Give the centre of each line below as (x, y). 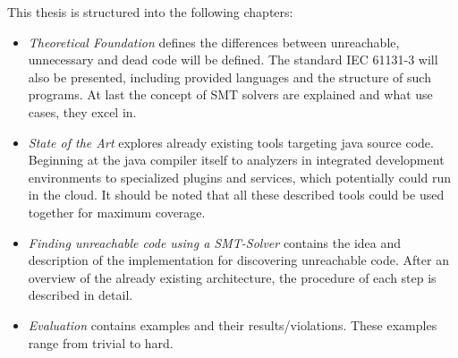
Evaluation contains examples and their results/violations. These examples (233, 324)
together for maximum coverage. (117, 212)
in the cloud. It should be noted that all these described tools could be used (236, 195)
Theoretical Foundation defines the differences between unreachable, (214, 42)
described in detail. (81, 295)
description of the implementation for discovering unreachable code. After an (238, 260)
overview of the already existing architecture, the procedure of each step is (232, 277)
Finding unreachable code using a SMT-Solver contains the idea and (215, 242)
